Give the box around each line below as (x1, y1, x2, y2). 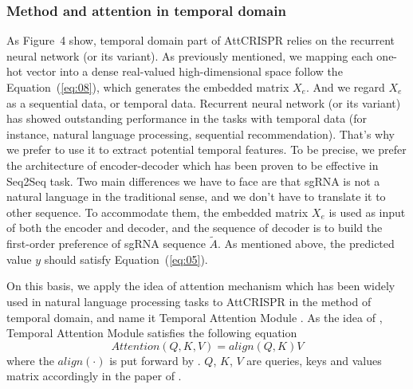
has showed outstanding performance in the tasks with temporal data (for (6, 110, 368, 127)
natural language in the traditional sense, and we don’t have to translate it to (6, 188, 386, 205)
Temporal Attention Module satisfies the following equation (6, 324, 297, 341)
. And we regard (305, 79, 385, 95)
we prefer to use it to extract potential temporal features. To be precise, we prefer (6, 141, 407, 158)
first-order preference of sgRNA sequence (6, 235, 206, 252)
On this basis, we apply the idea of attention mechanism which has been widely (6, 277, 395, 294)
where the (6, 352, 54, 368)
